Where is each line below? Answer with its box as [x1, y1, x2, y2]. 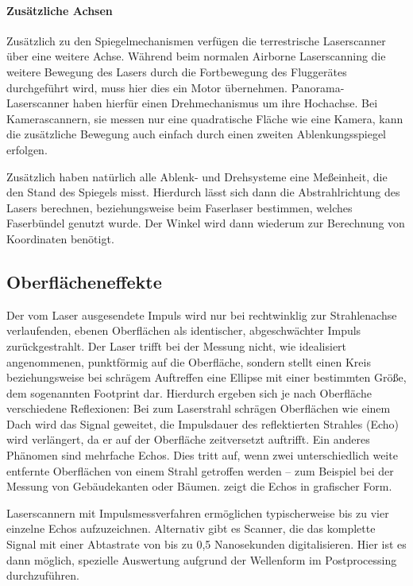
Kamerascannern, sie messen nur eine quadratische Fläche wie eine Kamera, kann [6, 110, 403, 126]
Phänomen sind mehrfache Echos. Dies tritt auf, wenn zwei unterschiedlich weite [6, 447, 398, 464]
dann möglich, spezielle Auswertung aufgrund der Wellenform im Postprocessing [6, 551, 397, 568]
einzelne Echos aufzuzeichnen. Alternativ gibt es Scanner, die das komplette [6, 520, 376, 537]
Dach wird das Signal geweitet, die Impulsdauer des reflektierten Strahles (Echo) [6, 415, 399, 432]
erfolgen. [6, 141, 48, 157]
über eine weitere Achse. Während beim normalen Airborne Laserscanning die [6, 48, 386, 64]
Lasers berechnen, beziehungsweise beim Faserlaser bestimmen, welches [6, 199, 353, 215]
